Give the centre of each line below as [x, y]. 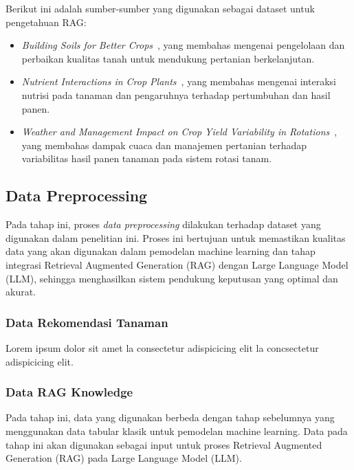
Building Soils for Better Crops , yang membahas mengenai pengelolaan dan [183, 45]
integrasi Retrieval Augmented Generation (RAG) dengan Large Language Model [177, 264]
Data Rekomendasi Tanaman [87, 322]
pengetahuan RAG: [46, 22]
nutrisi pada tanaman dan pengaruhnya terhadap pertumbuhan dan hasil [176, 94]
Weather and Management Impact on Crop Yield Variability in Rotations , [179, 132]
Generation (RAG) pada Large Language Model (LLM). [124, 458]
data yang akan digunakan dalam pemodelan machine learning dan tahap [161, 251]
